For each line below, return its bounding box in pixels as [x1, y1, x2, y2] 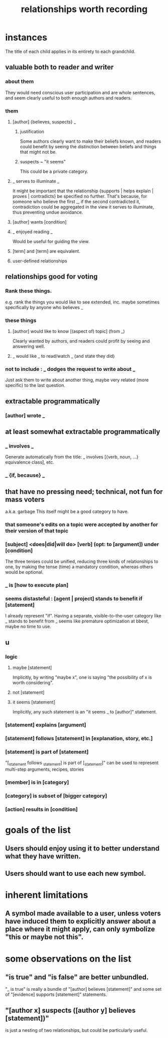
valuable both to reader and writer [5, 63, 114, 71]
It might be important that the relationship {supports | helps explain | [12, 187, 154, 194]
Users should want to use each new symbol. [5, 869, 146, 878]
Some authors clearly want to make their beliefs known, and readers [20, 138, 161, 144]
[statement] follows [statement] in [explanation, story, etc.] [5, 735, 153, 742]
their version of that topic [5, 527, 69, 534]
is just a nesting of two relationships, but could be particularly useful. [5, 1027, 148, 1033]
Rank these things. [5, 287, 52, 294]
